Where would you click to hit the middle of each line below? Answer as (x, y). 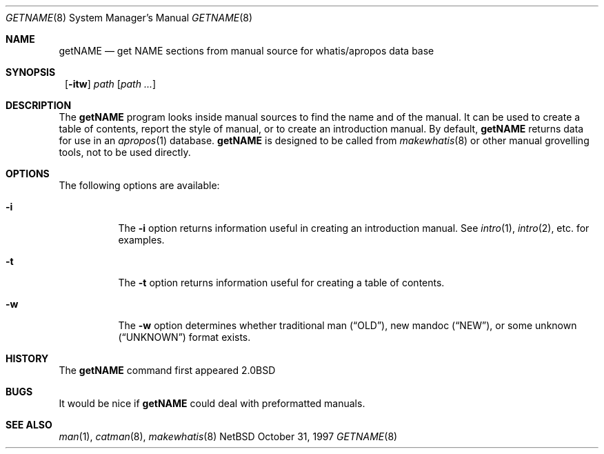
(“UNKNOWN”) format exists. (184, 337)
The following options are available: (139, 185)
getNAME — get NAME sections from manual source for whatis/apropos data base (246, 51)
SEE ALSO (29, 425)
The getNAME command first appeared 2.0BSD (167, 370)
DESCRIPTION (39, 105)
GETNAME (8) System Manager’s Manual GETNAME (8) (129, 18)
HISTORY (27, 358)
